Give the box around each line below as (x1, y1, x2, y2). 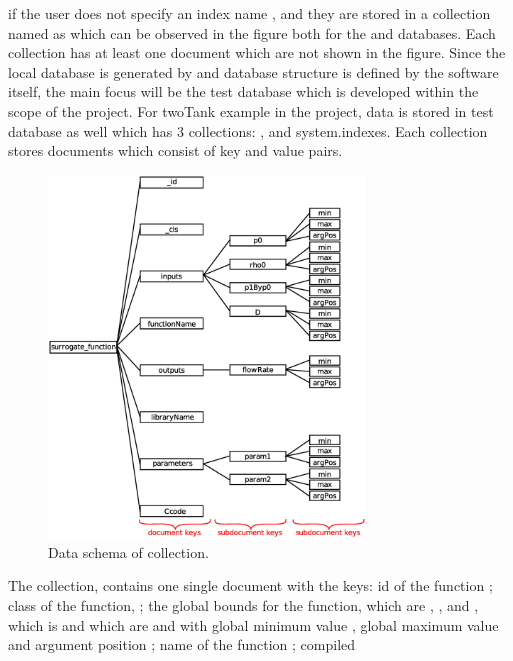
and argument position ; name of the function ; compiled (8, 634, 356, 655)
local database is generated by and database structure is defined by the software (8, 61, 499, 82)
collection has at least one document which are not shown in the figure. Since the (8, 42, 506, 63)
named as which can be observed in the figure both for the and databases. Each (8, 22, 496, 43)
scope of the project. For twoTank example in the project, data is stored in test (8, 100, 494, 121)
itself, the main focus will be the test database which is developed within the (8, 81, 479, 102)
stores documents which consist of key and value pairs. (8, 140, 343, 161)
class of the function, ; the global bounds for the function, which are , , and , (8, 594, 479, 615)
